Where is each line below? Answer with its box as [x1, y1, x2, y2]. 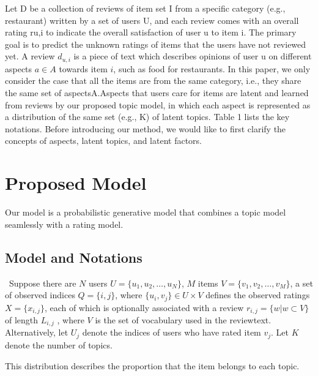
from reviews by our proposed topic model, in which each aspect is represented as [5, 98, 311, 111]
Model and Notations [5, 247, 142, 266]
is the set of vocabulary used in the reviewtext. [95, 314, 272, 326]
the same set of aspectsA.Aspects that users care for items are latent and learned [5, 86, 309, 99]
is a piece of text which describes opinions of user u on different [73, 50, 312, 62]
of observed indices [5, 288, 75, 301]
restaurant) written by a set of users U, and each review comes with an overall [5, 13, 299, 26]
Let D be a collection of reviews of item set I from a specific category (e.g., [5, 2, 286, 14]
